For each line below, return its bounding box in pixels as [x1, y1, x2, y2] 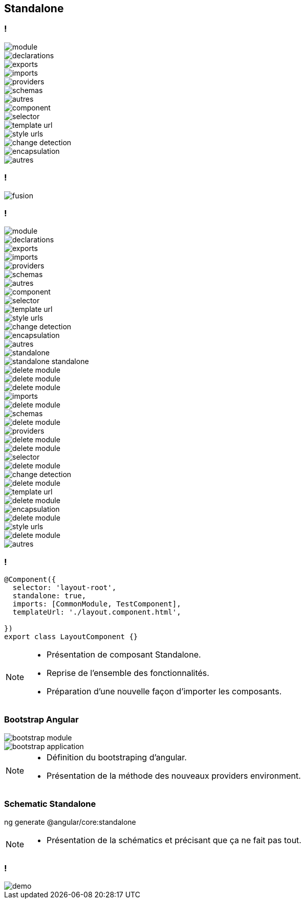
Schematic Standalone [4, 799, 96, 809]
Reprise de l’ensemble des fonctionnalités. [47, 668, 209, 679]
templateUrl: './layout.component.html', [12, 608, 181, 617]
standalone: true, [12, 592, 86, 600]
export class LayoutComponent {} [4, 633, 138, 641]
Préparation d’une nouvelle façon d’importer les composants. [47, 686, 282, 697]
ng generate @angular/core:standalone [4, 817, 136, 826]
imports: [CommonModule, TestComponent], [12, 600, 181, 608]
